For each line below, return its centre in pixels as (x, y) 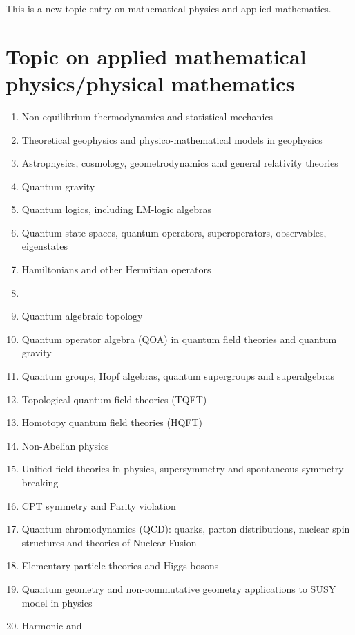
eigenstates (45, 246)
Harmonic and (52, 626)
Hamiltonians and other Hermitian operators (116, 269)
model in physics (57, 602)
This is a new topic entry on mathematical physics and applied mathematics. (169, 8)
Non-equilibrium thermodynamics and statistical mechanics (147, 116)
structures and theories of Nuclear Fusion (109, 542)
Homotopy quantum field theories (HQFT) (112, 422)
